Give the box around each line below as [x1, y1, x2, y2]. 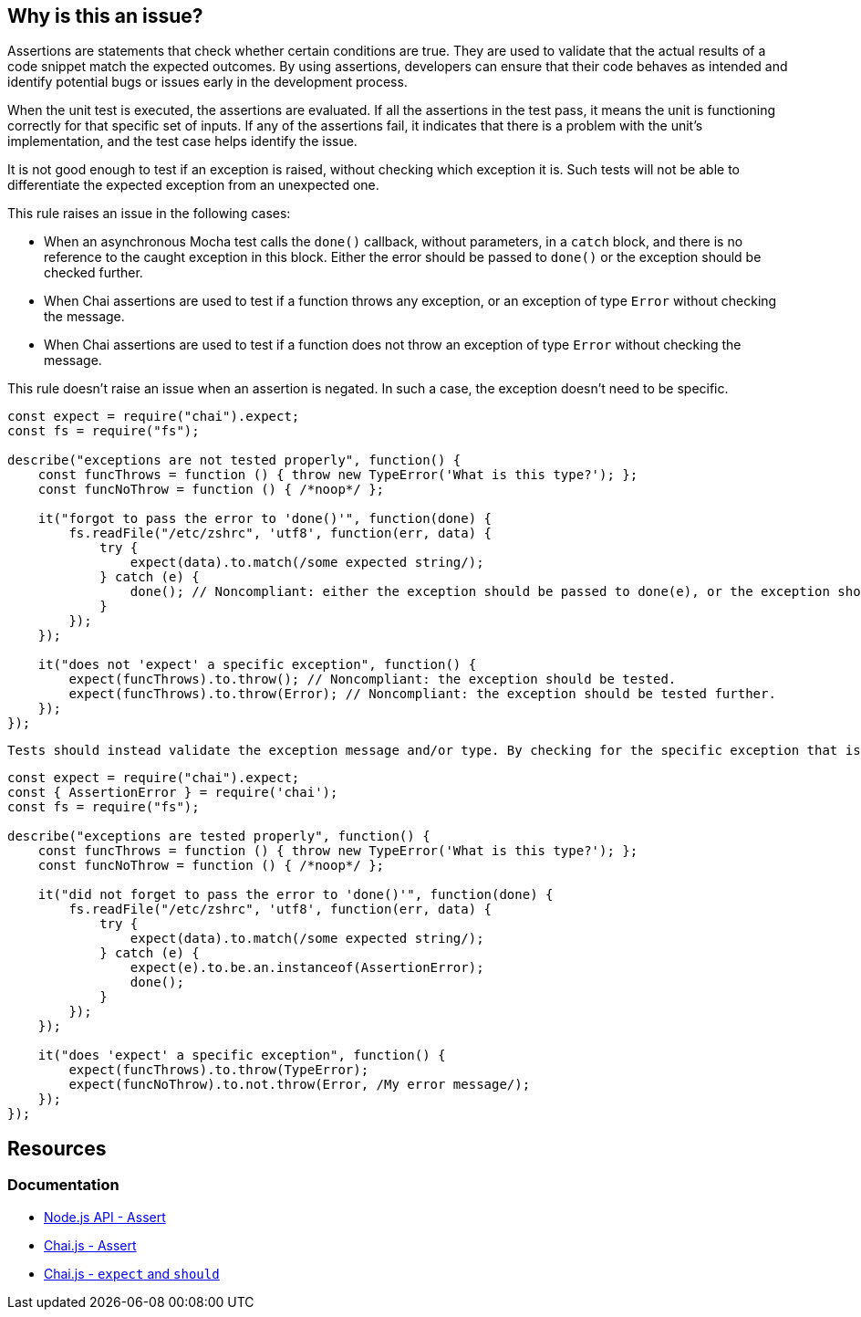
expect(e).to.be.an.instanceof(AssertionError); [130, 960, 484, 976]
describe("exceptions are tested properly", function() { [7, 829, 430, 844]
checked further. [44, 265, 143, 281]
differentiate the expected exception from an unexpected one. [7, 177, 379, 193]
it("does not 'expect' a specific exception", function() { [37, 657, 477, 673]
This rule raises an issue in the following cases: [7, 205, 291, 222]
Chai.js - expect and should [44, 1265, 220, 1281]
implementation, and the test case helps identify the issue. [7, 133, 358, 150]
